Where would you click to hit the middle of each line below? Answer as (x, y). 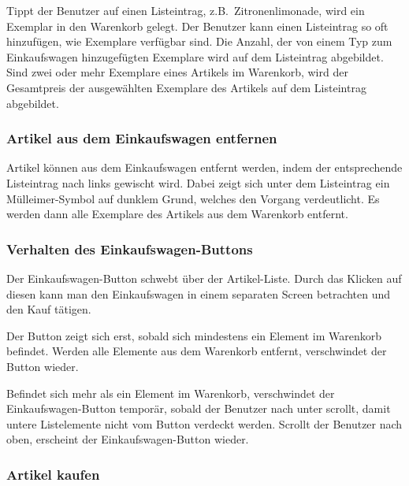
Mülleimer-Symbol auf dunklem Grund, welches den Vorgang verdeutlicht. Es (193, 198)
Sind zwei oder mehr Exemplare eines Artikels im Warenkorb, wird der (177, 72)
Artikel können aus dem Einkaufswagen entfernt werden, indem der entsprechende (204, 167)
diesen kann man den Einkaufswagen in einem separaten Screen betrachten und (199, 293)
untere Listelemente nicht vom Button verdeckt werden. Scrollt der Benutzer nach (204, 423)
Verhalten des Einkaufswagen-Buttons (130, 249)
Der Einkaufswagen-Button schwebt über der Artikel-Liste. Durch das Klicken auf (204, 278)
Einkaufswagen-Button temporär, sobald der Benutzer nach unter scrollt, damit (199, 408)
